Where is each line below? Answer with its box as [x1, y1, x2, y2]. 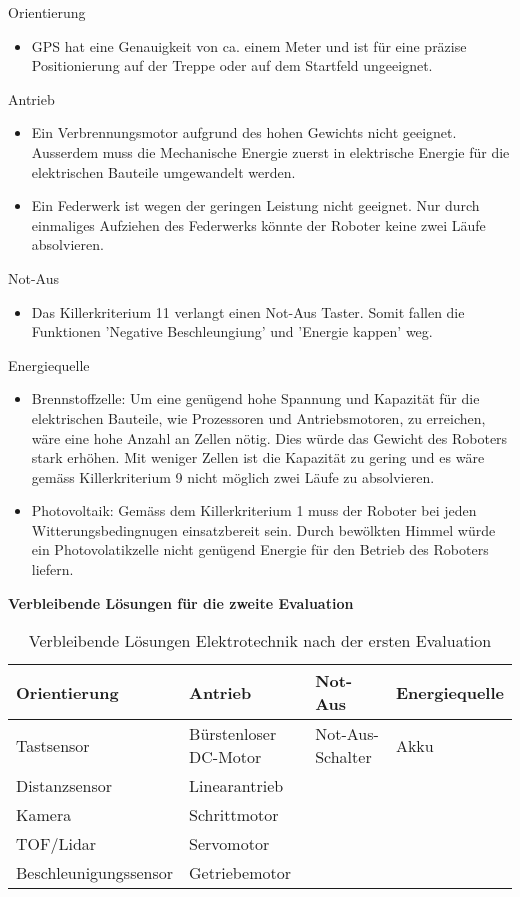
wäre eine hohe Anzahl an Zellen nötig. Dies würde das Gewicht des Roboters [31, 427, 508, 448]
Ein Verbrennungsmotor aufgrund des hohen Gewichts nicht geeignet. [31, 122, 457, 143]
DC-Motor [189, 745, 262, 769]
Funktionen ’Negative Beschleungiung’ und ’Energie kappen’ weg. [31, 321, 433, 342]
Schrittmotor [189, 803, 279, 827]
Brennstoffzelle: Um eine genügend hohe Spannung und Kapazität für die [31, 388, 480, 409]
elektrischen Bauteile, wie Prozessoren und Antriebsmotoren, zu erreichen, [31, 407, 486, 428]
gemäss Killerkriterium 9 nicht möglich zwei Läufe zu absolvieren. [31, 466, 435, 487]
